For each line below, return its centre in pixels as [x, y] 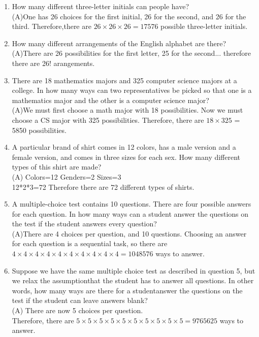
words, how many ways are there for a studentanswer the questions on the [127, 290]
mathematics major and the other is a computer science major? [110, 100]
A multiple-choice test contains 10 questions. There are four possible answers [132, 204]
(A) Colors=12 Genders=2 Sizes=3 [67, 176]
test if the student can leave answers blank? [80, 300]
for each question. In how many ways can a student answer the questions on [130, 213]
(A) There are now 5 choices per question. [77, 310]
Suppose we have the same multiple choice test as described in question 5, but [134, 270]
